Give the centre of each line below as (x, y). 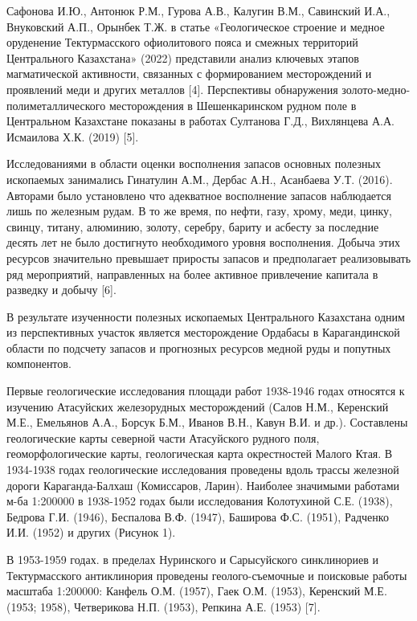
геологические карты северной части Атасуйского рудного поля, (163, 437)
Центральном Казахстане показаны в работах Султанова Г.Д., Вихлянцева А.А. (200, 121)
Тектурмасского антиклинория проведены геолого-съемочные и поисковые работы (207, 575)
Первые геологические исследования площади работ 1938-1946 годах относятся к (206, 391)
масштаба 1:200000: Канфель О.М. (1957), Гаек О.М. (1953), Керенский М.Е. (197, 591)
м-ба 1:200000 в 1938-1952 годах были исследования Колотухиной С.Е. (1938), (200, 501)
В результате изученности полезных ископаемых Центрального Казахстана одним (206, 316)
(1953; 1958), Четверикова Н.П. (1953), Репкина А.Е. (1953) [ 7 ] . (164, 606)
